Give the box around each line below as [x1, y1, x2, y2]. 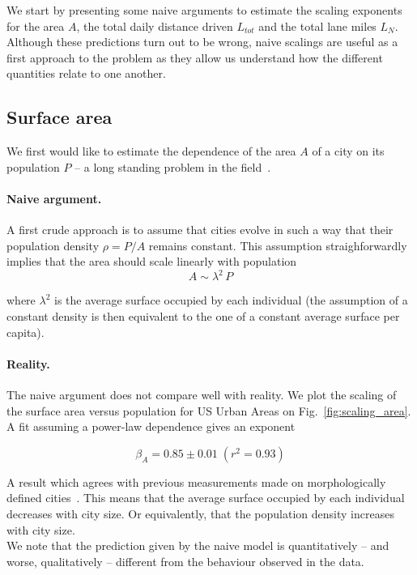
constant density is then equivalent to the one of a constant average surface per [6, 308, 400, 325]
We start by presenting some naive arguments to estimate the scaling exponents [6, 2, 402, 18]
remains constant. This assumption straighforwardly [148, 236, 407, 253]
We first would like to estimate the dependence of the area [6, 143, 296, 160]
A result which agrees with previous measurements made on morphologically [6, 473, 386, 490]
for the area [6, 17, 65, 34]
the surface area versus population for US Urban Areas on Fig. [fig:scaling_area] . [6, 402, 411, 419]
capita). [6, 323, 45, 340]
